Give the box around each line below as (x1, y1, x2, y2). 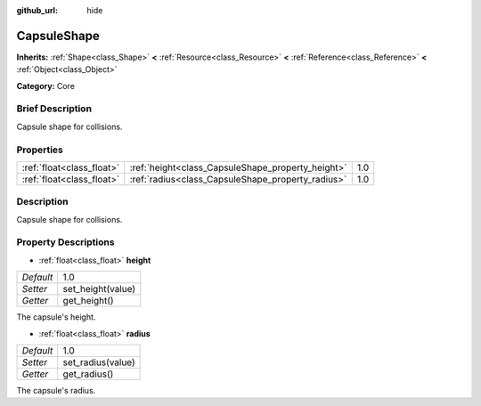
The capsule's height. (16, 312, 96, 322)
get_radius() (62, 368, 114, 380)
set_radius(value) (62, 356, 135, 369)
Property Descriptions (16, 236, 115, 248)
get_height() (62, 295, 115, 307)
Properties (16, 143, 64, 156)
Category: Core (16, 80, 76, 91)
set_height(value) (62, 283, 136, 296)
